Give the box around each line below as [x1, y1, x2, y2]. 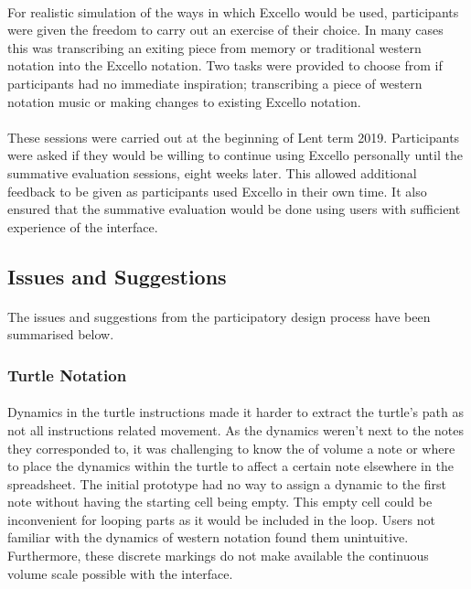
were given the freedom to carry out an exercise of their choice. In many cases [7, 20, 444, 39]
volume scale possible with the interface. [7, 563, 233, 583]
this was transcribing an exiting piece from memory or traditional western [7, 37, 422, 57]
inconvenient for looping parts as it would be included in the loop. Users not [7, 509, 435, 529]
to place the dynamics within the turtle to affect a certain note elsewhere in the [7, 456, 454, 476]
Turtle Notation [7, 363, 127, 386]
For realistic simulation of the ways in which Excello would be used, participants [7, 2, 459, 21]
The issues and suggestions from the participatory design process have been [7, 306, 431, 326]
